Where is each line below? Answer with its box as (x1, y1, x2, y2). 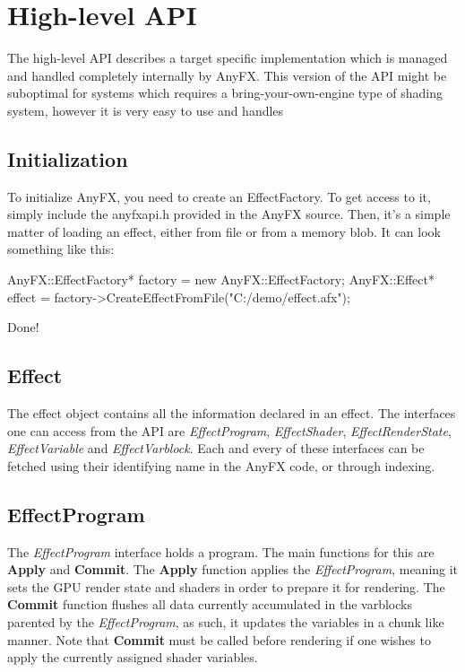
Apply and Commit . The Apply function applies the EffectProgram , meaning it (7, 560, 459, 579)
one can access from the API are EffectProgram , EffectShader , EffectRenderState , (7, 421, 452, 440)
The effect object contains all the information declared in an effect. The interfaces (7, 404, 456, 423)
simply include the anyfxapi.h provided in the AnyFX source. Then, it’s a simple (7, 205, 451, 223)
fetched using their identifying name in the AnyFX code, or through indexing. (7, 456, 435, 475)
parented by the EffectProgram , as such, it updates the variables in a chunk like (7, 613, 444, 632)
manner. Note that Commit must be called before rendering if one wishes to (7, 630, 431, 649)
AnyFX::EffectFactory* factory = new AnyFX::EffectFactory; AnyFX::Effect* (7, 270, 435, 289)
